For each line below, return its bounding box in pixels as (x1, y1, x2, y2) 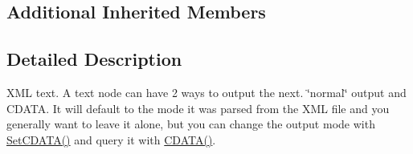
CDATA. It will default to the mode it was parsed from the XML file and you (6, 99, 390, 116)
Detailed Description (6, 47, 182, 71)
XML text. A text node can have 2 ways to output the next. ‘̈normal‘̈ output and (6, 83, 407, 100)
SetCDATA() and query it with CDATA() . (6, 131, 216, 148)
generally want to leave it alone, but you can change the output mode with (6, 115, 375, 132)
